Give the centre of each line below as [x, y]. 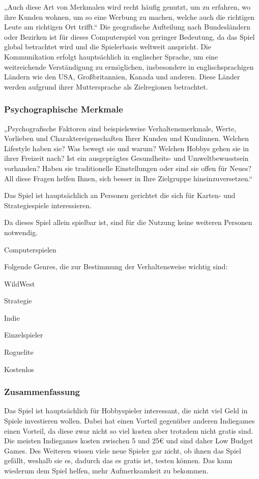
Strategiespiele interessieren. [48, 205]
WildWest [20, 283]
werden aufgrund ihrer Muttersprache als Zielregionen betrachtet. [106, 86]
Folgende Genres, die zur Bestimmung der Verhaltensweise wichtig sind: [116, 266]
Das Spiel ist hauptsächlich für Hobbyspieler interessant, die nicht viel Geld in [126, 411]
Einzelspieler [24, 335]
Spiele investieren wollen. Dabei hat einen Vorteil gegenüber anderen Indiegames [129, 421]
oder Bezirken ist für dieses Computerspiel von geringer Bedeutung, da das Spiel [129, 36]
